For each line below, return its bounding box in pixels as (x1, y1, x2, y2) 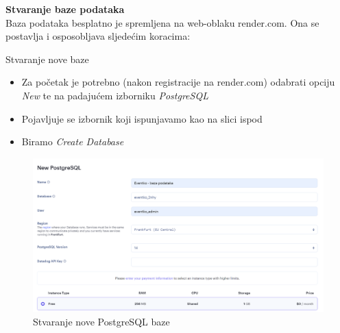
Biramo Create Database (21, 134, 124, 149)
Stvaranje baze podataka (5, 2, 125, 16)
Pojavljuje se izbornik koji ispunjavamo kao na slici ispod (21, 111, 263, 125)
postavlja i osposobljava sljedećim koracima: (5, 29, 191, 43)
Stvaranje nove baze (5, 51, 89, 66)
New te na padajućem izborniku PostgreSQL (21, 88, 208, 102)
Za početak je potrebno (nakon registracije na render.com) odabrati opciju (21, 75, 335, 89)
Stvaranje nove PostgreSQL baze (33, 314, 170, 328)
